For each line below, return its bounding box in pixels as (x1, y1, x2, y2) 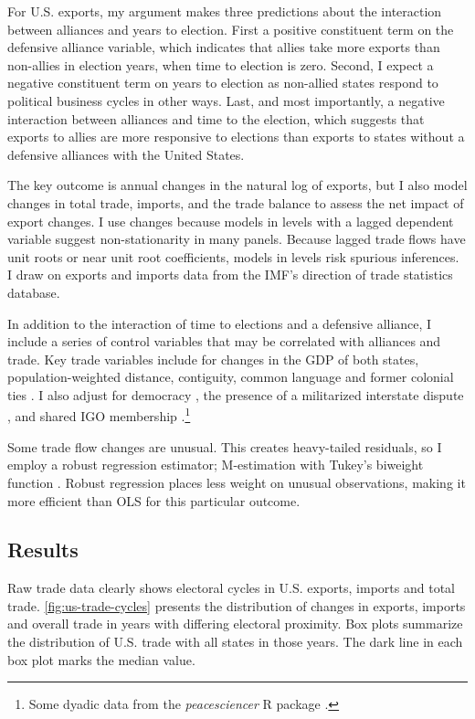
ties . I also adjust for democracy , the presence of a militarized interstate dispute (7, 385, 464, 404)
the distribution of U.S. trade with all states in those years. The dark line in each (7, 632, 463, 651)
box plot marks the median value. (7, 650, 195, 669)
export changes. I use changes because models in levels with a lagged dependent (7, 211, 454, 230)
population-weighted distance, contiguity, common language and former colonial (7, 367, 454, 386)
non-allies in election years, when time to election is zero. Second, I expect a (7, 55, 434, 74)
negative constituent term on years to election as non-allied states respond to (7, 73, 438, 92)
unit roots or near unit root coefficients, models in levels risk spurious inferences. (7, 247, 459, 266)
